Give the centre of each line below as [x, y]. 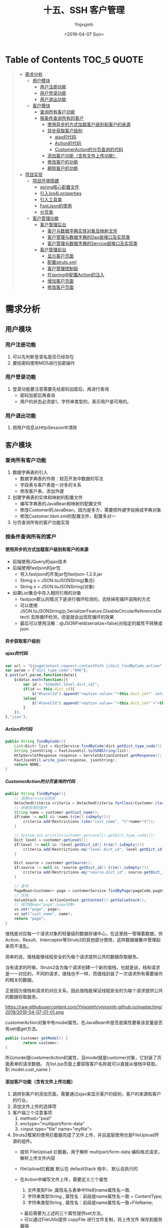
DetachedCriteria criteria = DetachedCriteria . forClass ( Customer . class [90, 803]
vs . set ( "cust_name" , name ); [43, 914]
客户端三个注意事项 [32, 1112]
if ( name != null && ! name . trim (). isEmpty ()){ [62, 817]
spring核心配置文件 [59, 187]
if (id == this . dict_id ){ [49, 689]
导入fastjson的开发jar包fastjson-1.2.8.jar [61, 574]
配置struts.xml [62, 262]
